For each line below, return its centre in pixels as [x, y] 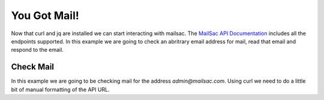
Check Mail [32, 67]
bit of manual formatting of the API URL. [61, 89]
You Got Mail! [45, 15]
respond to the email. [37, 50]
